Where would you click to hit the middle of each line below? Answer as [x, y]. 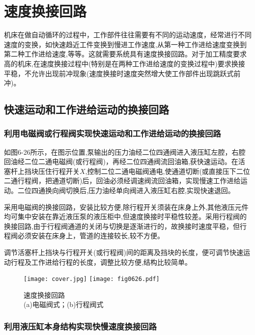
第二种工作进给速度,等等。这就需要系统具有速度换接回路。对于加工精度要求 [125, 54]
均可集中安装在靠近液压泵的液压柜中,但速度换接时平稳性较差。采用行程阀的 [125, 216]
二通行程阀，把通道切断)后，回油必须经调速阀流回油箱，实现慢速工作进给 [122, 181]
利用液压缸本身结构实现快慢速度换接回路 [80, 326]
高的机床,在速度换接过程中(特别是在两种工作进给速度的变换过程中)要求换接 [125, 63]
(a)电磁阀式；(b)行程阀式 [64, 304]
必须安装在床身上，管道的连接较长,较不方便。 [91, 236]
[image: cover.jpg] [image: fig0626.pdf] [92, 279]
